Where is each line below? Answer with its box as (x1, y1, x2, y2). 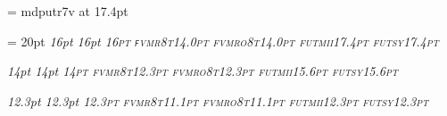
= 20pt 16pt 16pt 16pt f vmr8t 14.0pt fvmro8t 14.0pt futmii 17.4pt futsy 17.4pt (7, 31, 439, 50)
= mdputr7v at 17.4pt (7, 2, 128, 20)
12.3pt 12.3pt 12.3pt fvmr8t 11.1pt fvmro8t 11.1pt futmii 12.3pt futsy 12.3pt (7, 91, 429, 110)
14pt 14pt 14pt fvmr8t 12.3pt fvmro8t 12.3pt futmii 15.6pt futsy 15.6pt (7, 62, 398, 80)
